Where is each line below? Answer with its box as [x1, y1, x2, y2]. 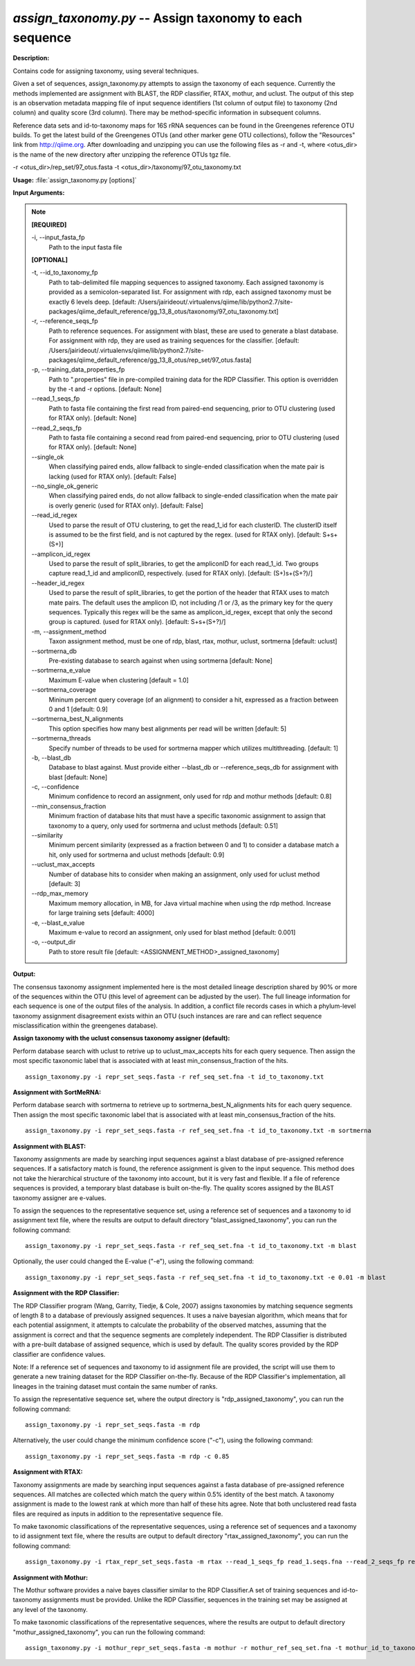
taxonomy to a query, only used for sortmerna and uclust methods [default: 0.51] [48, 822, 278, 830]
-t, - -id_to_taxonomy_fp [31, 268, 98, 277]
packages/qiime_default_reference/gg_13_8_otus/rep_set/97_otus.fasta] [48, 356, 252, 364]
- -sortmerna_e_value [31, 666, 91, 675]
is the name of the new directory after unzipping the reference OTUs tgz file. [12, 150, 231, 159]
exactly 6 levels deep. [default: [48, 297, 137, 306]
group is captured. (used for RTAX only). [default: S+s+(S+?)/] [48, 618, 226, 626]
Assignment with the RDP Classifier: [12, 1289, 120, 1297]
